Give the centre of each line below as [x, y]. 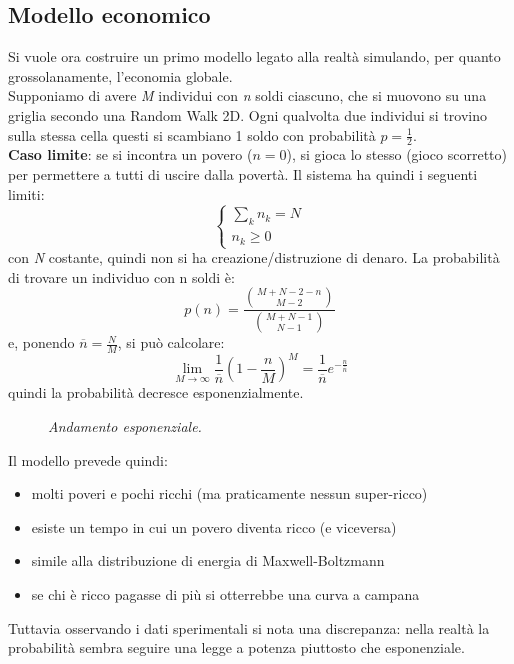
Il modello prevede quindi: [88, 459]
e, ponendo [41, 342]
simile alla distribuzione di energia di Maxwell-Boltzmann [208, 560]
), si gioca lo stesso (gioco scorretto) [397, 154]
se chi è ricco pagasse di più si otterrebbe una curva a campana [225, 593]
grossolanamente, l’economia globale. [120, 75]
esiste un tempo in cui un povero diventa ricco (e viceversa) [214, 526]
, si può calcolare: [171, 342]
